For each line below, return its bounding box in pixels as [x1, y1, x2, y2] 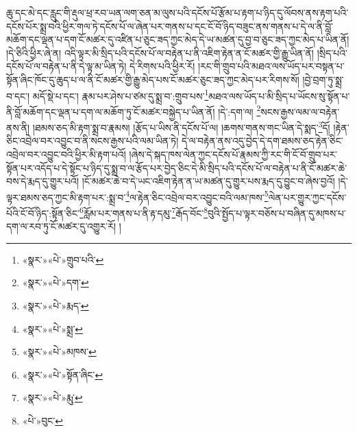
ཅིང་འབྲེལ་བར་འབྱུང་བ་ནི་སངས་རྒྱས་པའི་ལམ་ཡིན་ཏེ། [6, 134, 179, 148]
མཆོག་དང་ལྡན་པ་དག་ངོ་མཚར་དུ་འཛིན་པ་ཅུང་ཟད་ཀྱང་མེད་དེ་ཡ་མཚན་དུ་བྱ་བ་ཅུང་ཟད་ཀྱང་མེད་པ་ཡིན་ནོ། [6, 32, 349, 47]
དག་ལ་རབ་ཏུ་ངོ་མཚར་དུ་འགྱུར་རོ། [6, 219, 116, 233]
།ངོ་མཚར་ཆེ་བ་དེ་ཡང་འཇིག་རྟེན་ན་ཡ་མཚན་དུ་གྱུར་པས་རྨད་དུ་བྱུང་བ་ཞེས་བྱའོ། [82, 174, 335, 188]
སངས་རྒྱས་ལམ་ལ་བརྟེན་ [260, 104, 340, 118]
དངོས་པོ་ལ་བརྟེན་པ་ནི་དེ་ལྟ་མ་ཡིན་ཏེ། [6, 59, 127, 73]
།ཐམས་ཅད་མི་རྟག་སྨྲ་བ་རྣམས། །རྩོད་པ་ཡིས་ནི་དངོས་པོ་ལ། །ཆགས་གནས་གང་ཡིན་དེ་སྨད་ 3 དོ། [32, 118, 330, 134]
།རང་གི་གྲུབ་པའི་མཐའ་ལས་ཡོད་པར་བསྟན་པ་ [197, 59, 345, 73]
